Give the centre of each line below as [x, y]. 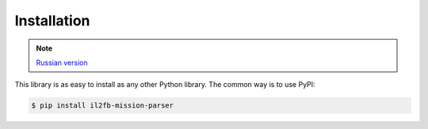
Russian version [62, 63]
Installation [52, 21]
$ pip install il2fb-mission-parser [103, 106]
